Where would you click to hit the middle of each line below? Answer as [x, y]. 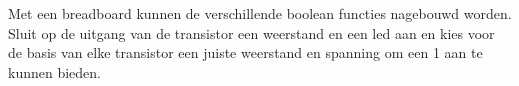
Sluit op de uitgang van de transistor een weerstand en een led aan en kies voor [251, 32]
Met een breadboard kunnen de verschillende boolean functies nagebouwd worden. [260, 13]
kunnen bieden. [54, 71]
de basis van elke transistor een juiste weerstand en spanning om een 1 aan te [245, 52]
